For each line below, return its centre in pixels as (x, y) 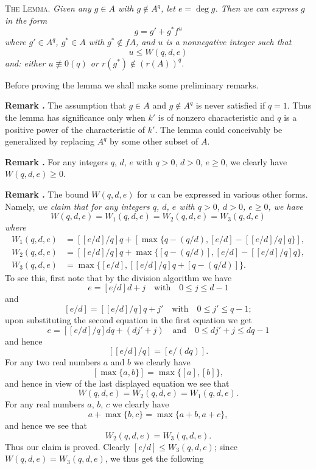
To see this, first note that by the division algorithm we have (118, 277)
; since (226, 446)
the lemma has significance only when (75, 117)
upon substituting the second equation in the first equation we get (128, 320)
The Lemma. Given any (48, 8)
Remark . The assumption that (65, 105)
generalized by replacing (50, 141)
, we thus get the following (154, 458)
